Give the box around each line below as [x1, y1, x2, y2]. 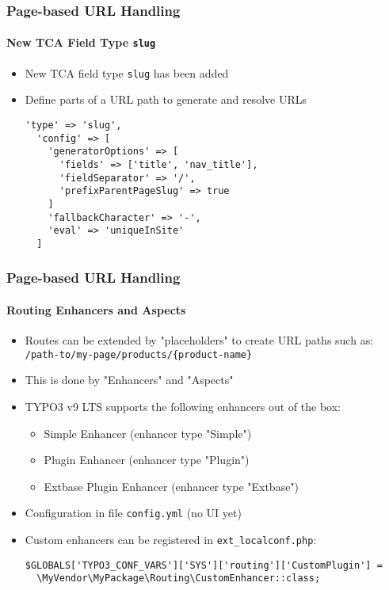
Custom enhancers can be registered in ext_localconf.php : [25, 531, 317, 548]
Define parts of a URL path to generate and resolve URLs [25, 91, 307, 108]
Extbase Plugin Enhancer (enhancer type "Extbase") [44, 478, 299, 494]
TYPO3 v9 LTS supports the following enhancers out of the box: [25, 398, 341, 414]
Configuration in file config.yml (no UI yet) [25, 504, 242, 521]
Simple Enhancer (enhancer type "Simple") [44, 424, 252, 441]
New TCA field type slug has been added [25, 64, 229, 81]
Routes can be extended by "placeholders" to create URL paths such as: [25, 332, 374, 348]
